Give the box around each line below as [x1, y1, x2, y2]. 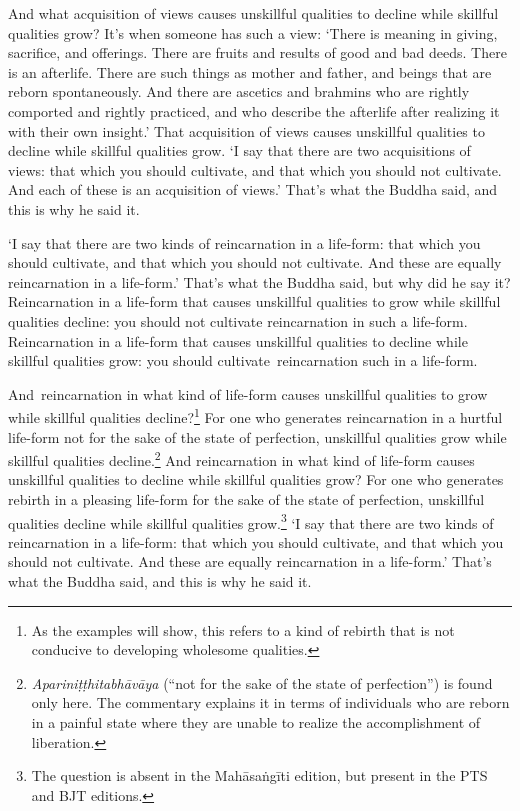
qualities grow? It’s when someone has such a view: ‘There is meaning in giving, [8, 22, 498, 43]
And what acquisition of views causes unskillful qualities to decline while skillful [8, 3, 499, 23]
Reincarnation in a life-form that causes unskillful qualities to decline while [8, 330, 468, 351]
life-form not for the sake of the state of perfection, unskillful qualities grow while [8, 426, 507, 447]
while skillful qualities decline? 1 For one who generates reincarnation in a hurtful [8, 404, 503, 427]
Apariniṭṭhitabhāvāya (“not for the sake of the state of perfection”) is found [31, 672, 493, 693]
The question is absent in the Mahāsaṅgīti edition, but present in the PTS [31, 765, 488, 786]
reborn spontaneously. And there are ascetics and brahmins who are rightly [8, 81, 470, 102]
